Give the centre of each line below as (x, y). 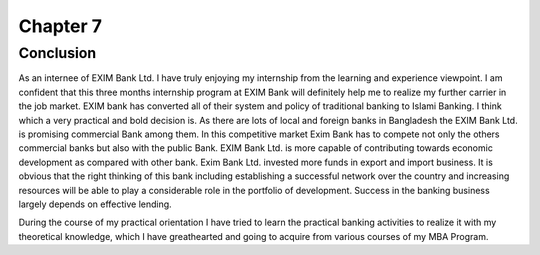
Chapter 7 (60, 26)
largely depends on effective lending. (95, 204)
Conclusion (57, 53)
